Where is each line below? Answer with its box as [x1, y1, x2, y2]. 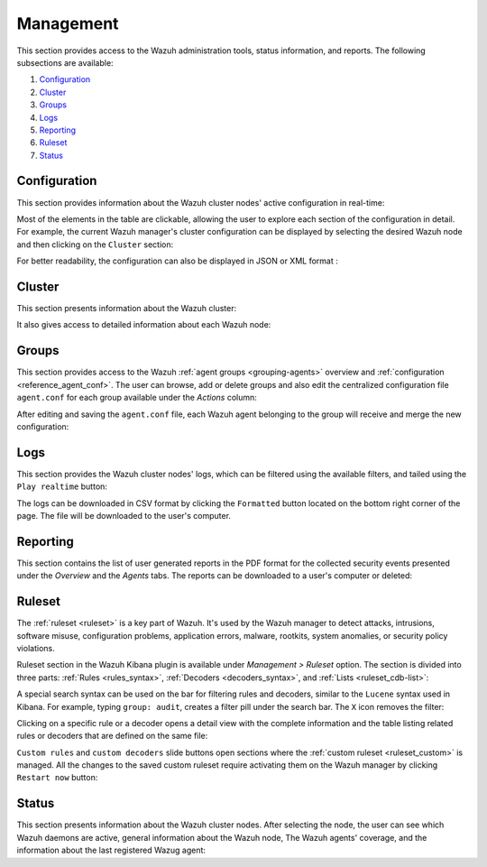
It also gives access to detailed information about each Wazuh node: [16, 319, 271, 330]
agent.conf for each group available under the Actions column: [16, 392, 257, 403]
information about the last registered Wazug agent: [16, 844, 207, 856]
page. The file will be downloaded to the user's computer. [16, 510, 232, 521]
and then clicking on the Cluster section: [16, 239, 174, 250]
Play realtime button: [16, 481, 108, 492]
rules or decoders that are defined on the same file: [16, 731, 208, 742]
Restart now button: [16, 772, 98, 783]
